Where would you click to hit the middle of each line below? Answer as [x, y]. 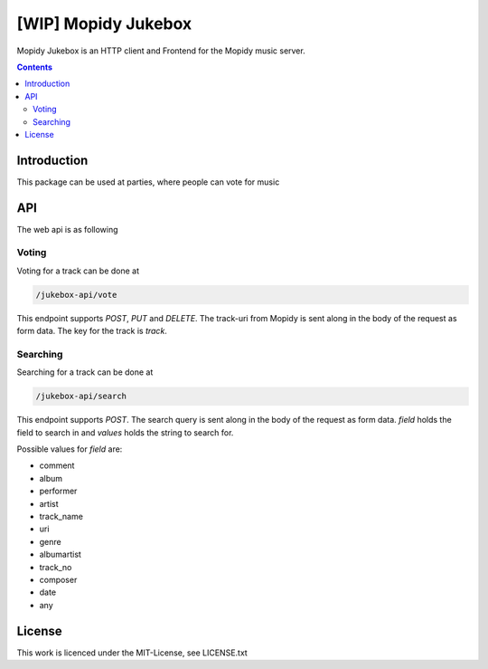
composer [58, 580]
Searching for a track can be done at [85, 372]
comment [57, 465]
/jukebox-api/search [81, 397]
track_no [56, 567]
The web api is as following [67, 229]
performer [58, 491]
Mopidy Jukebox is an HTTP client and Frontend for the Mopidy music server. [161, 51]
